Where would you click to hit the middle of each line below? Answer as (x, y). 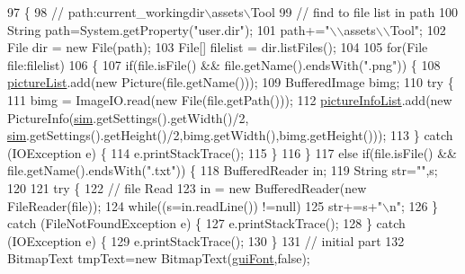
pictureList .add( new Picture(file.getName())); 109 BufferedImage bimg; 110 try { (231, 82)
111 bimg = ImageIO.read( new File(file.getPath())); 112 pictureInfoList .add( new (230, 99)
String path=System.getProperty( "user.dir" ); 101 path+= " (169, 29)
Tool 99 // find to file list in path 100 (354, 12)
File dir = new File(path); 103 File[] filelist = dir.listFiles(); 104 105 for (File (218, 47)
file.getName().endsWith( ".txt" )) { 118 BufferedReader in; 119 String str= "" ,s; (223, 170)
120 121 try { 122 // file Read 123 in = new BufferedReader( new (187, 187)
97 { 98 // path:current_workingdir (106, 12)
